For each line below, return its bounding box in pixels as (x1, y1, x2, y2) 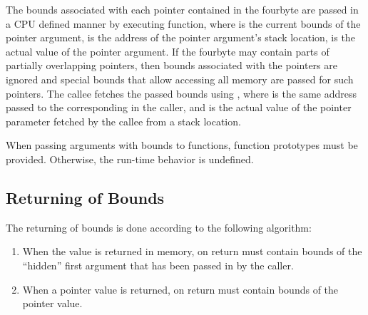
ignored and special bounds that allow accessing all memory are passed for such (6, 71, 354, 86)
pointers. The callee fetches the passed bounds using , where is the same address (6, 86, 357, 100)
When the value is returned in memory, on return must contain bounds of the (22, 244, 362, 259)
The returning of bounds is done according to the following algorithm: (6, 220, 312, 234)
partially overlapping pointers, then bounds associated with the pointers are (6, 58, 337, 73)
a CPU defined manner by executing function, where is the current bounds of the (6, 16, 361, 31)
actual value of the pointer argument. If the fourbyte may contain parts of (6, 43, 329, 58)
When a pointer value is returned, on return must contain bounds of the (22, 282, 339, 296)
